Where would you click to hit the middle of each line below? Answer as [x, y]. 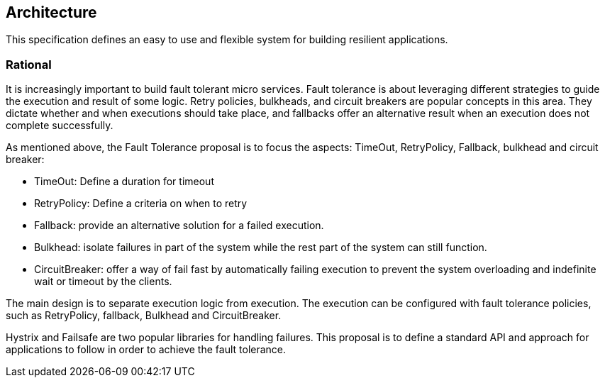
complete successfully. [60, 126]
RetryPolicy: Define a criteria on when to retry [141, 204]
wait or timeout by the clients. [103, 282]
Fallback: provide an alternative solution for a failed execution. [179, 226]
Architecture [51, 12]
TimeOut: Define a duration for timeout [124, 182]
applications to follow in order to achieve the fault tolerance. [146, 350]
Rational [29, 64]
